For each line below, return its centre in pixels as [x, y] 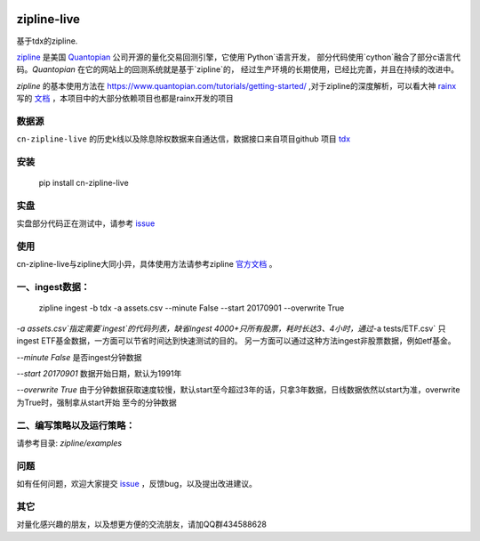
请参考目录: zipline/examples [69, 443]
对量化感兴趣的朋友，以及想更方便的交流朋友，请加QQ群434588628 [141, 524]
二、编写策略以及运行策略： [76, 425]
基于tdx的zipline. [47, 41]
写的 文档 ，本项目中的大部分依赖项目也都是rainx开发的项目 [125, 99]
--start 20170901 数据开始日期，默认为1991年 [99, 373]
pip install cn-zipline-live [84, 183]
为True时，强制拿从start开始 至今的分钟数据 [96, 402]
